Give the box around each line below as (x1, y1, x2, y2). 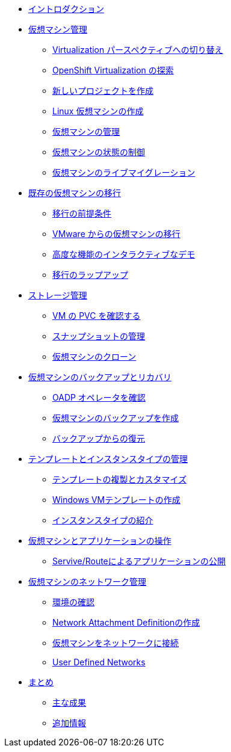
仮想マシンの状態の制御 (52, 147, 145, 157)
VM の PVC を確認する (52, 310, 141, 321)
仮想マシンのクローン (52, 351, 137, 362)
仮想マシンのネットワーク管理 (28, 576, 146, 587)
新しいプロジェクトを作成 (52, 85, 153, 96)
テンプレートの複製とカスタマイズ (52, 474, 187, 484)
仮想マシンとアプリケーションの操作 (28, 535, 171, 546)
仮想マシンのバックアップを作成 (52, 413, 179, 423)
